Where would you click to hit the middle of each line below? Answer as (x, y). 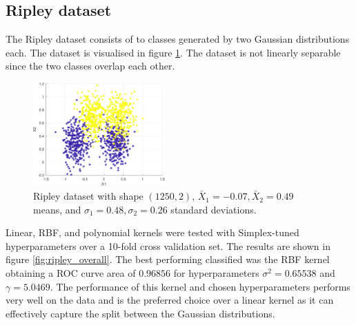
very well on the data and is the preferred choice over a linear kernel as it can (170, 300)
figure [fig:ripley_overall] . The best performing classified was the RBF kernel (168, 259)
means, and (57, 209)
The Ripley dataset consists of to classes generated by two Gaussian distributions (178, 39)
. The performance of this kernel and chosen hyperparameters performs (200, 286)
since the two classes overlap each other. (90, 66)
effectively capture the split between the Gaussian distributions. (140, 313)
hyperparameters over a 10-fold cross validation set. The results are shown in (168, 245)
